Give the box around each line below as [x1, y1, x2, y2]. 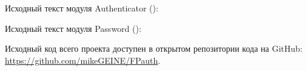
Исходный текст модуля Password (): [5, 22, 141, 34]
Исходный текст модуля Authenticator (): [5, 2, 158, 14]
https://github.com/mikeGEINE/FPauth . [5, 54, 161, 66]
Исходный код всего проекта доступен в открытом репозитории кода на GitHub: [5, 42, 303, 55]
